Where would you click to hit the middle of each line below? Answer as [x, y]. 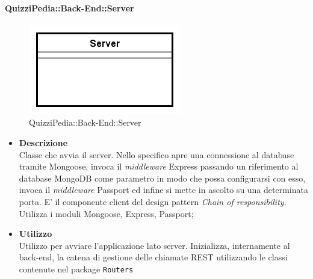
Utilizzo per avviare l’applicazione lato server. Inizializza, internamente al [154, 245]
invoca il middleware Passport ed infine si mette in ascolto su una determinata [163, 190]
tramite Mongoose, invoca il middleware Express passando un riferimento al [159, 166]
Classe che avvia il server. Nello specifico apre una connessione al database [156, 154]
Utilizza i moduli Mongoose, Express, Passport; [106, 213]
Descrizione [43, 142]
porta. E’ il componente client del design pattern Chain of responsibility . [153, 201]
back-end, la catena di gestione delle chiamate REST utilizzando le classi [153, 257]
